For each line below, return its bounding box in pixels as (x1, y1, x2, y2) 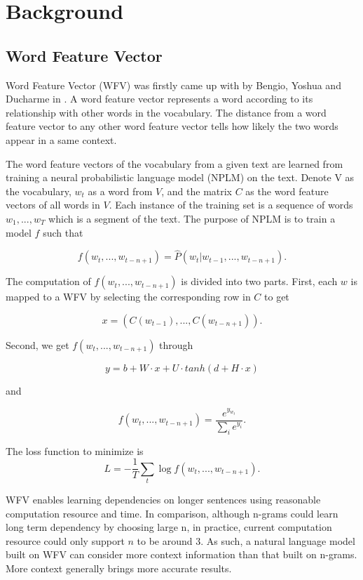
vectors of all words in (6, 197, 100, 212)
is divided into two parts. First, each (181, 274, 338, 289)
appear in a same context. (6, 132, 117, 147)
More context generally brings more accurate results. (6, 560, 232, 575)
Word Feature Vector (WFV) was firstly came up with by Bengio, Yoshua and (6, 77, 341, 92)
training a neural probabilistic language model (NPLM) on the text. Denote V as (6, 170, 355, 185)
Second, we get (6, 337, 69, 352)
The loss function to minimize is (6, 443, 144, 458)
